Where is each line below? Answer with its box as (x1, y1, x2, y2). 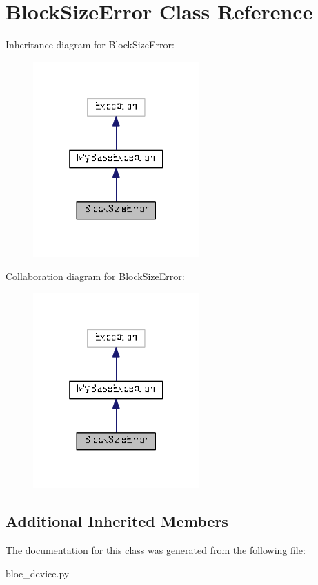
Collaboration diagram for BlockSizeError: (6, 268, 185, 283)
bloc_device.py (6, 566, 70, 580)
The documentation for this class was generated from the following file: (6, 543, 306, 557)
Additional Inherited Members (6, 510, 228, 532)
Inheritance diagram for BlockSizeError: (6, 37, 175, 52)
